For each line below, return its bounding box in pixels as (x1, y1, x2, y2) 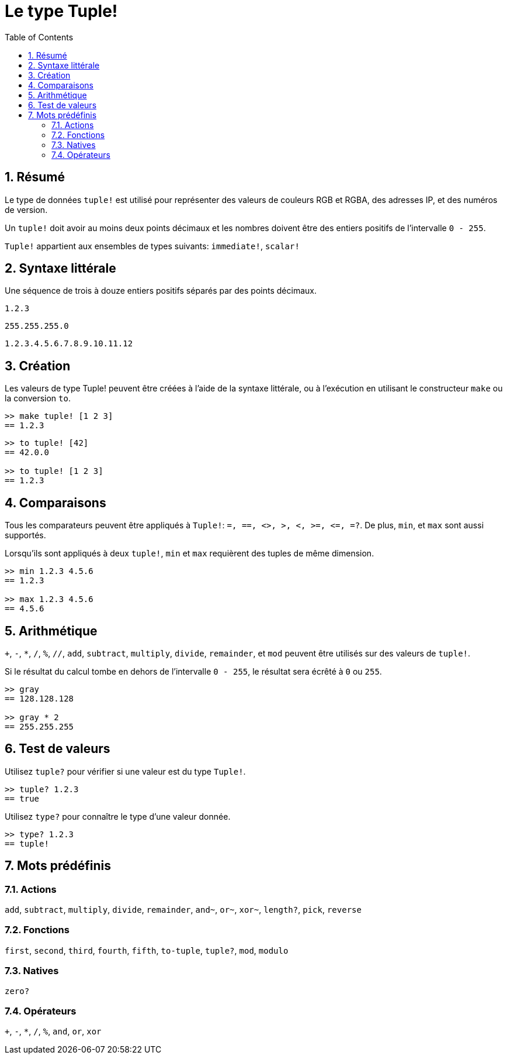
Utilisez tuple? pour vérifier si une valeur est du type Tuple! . (5, 766, 246, 776)
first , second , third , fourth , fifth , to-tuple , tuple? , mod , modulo (5, 945, 289, 955)
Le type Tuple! (5, 1, 118, 21)
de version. (5, 204, 48, 215)
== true (5, 793, 40, 803)
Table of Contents (5, 32, 74, 42)
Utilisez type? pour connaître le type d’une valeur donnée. (5, 811, 231, 821)
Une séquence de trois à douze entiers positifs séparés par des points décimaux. (5, 286, 317, 296)
